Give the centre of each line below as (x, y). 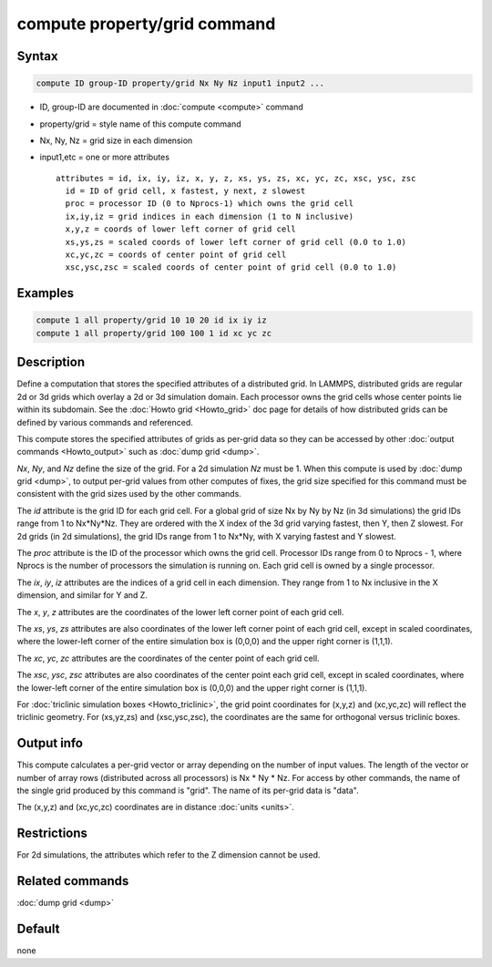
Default (38, 929)
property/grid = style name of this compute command (140, 124)
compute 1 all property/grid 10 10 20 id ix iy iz (152, 320)
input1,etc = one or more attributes (105, 157)
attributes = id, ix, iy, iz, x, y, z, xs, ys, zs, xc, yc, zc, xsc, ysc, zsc (236, 178)
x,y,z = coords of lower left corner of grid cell (180, 229)
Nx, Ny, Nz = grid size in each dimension (116, 140)
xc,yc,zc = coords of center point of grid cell (176, 255)
